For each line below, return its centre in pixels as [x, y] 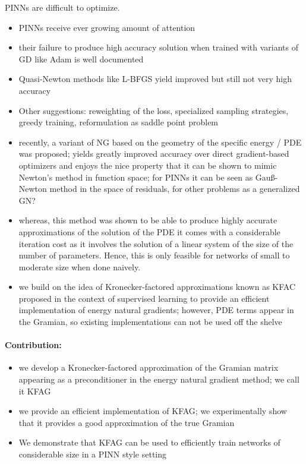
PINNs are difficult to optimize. [62, 7]
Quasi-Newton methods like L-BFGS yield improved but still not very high [155, 79]
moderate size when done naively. [80, 266]
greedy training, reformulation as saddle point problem [119, 122]
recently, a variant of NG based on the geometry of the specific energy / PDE [160, 142]
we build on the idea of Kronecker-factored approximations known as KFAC [157, 287]
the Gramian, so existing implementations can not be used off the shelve [150, 322]
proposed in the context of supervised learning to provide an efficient [144, 298]
